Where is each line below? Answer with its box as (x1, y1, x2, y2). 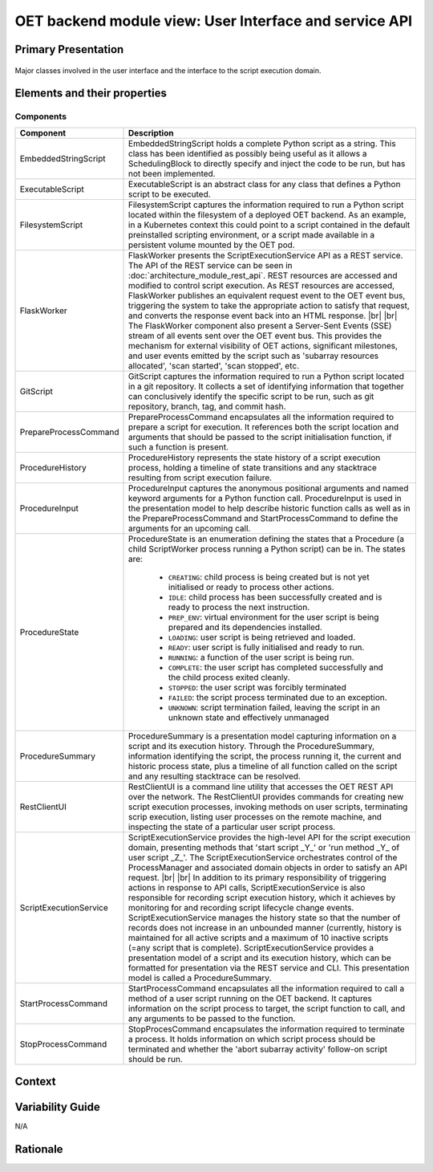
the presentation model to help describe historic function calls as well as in (128, 503, 411, 514)
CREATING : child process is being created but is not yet (168, 571, 370, 582)
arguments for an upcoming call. (128, 523, 251, 534)
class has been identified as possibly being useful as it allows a (128, 148, 367, 159)
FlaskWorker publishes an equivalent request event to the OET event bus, (128, 290, 406, 301)
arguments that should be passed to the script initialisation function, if (128, 431, 392, 442)
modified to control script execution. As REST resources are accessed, (128, 279, 395, 291)
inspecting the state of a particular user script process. (128, 821, 336, 832)
